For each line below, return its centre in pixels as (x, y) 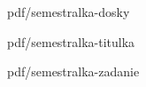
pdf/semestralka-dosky (69, 12)
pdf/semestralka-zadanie (73, 71)
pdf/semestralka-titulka (71, 41)
